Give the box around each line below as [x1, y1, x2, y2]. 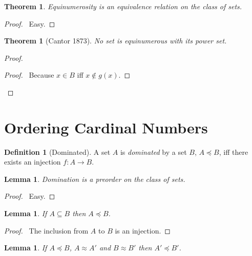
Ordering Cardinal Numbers [4, 117, 208, 137]
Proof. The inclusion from [4, 225, 89, 236]
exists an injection [4, 156, 61, 167]
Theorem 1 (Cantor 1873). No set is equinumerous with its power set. [4, 35, 227, 46]
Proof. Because [4, 69, 54, 80]
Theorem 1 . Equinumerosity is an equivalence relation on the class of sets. [4, 1, 242, 11]
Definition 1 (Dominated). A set [4, 146, 111, 157]
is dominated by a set [120, 146, 187, 157]
